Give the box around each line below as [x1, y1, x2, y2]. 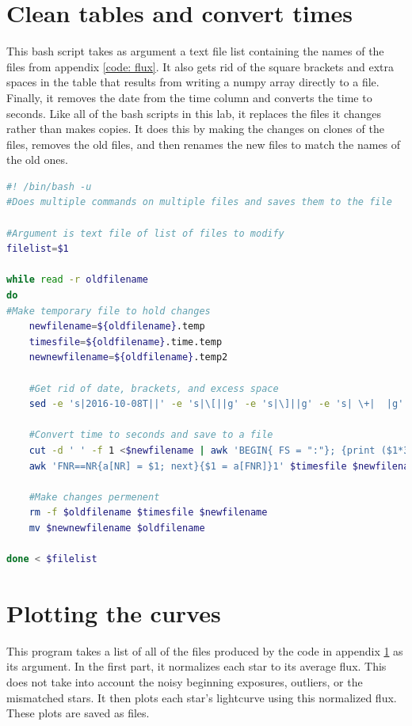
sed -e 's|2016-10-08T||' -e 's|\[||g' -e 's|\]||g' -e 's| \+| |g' [29, 398, 404, 410]
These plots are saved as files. [6, 705, 150, 721]
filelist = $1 [6, 243, 69, 255]
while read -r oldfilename [6, 274, 149, 286]
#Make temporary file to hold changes [6, 305, 211, 317]
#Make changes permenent [29, 491, 160, 503]
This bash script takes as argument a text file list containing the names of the [6, 43, 384, 59]
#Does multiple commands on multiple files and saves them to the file [6, 196, 392, 208]
